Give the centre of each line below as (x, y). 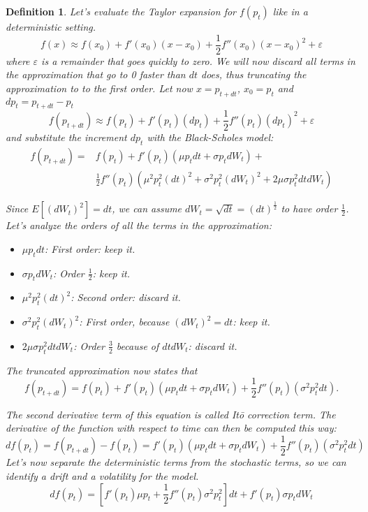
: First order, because (124, 322)
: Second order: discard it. (126, 297)
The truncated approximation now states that (102, 370)
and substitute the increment (66, 137)
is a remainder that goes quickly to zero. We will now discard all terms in (198, 60)
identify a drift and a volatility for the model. (102, 476)
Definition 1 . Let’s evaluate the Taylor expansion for (121, 11)
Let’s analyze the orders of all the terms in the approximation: (139, 225)
